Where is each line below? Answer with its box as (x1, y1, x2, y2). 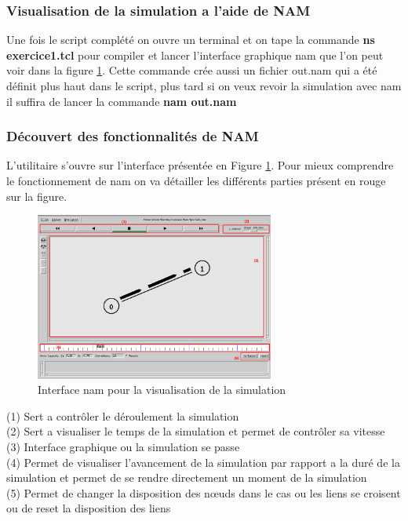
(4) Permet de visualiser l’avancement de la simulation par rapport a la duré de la (6, 454, 400, 470)
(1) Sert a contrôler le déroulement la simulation (6, 407, 239, 424)
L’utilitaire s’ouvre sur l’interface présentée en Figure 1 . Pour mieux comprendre (6, 157, 394, 173)
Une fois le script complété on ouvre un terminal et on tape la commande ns (6, 31, 375, 48)
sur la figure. (6, 188, 67, 204)
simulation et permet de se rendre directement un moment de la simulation (6, 469, 367, 486)
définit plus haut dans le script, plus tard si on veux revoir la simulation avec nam (6, 78, 402, 93)
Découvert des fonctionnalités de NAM (6, 126, 259, 146)
